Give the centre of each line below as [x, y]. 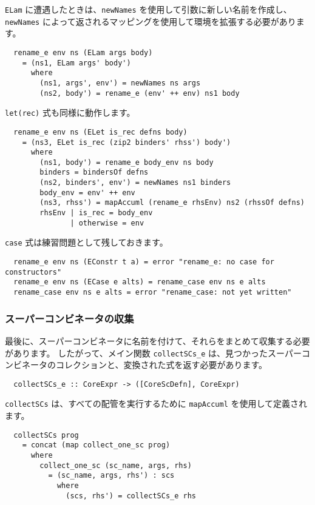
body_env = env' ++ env [87, 192]
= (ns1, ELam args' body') [76, 63]
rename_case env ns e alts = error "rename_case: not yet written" [153, 293]
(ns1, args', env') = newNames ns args [120, 83]
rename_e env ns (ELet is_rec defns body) [100, 132]
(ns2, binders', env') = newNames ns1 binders [135, 183]
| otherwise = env [107, 223]
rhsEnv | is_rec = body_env [96, 213]
